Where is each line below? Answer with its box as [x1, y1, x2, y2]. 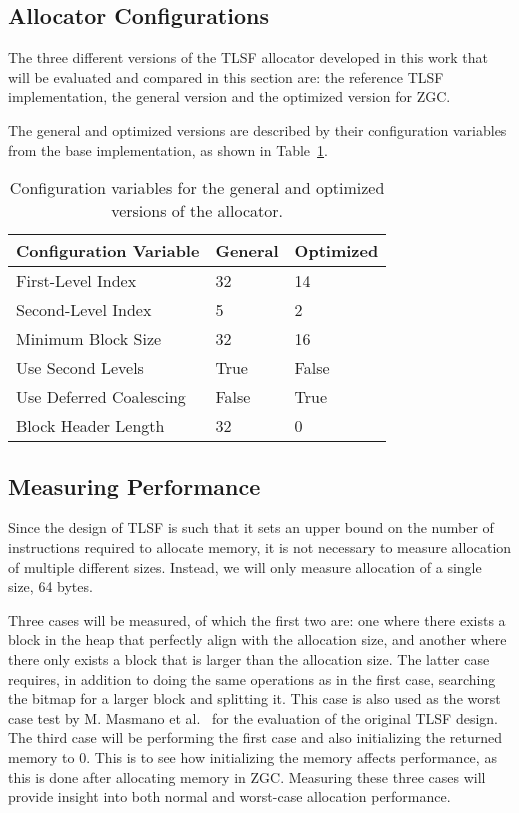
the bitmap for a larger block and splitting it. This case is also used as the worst [8, 688, 501, 709]
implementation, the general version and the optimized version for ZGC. [8, 86, 451, 107]
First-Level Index [16, 269, 137, 293]
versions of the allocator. [111, 199, 283, 223]
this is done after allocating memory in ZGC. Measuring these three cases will [8, 766, 486, 787]
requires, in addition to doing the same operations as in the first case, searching [8, 668, 496, 689]
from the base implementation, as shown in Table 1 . [8, 139, 328, 160]
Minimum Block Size [16, 327, 162, 351]
